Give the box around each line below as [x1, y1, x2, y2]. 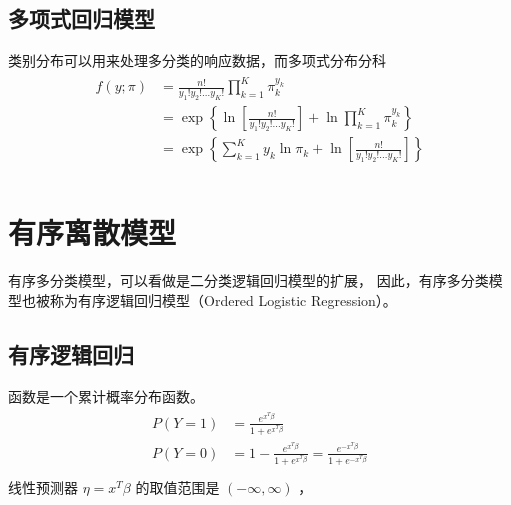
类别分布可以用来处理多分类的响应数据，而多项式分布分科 [8, 50, 386, 71]
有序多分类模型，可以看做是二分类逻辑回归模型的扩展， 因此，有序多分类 [8, 270, 489, 291]
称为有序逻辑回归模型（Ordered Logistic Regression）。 [49, 289, 397, 310]
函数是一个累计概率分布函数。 [8, 385, 204, 406]
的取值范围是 [135, 477, 220, 498]
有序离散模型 [8, 212, 177, 253]
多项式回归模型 [8, 3, 155, 34]
